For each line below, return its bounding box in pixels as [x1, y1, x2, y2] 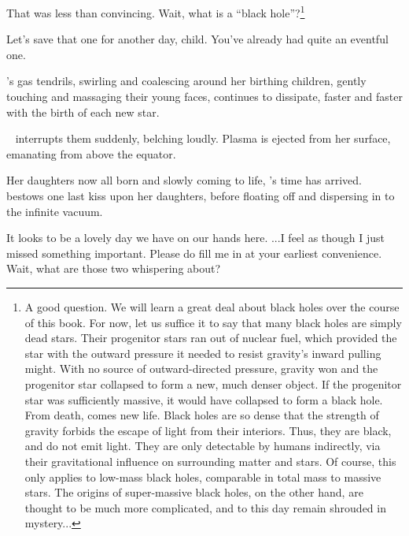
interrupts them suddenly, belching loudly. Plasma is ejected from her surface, [15, 130, 391, 147]
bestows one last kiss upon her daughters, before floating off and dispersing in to [6, 188, 395, 203]
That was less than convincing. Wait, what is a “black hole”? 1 [6, 2, 305, 20]
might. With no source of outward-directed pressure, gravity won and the [24, 360, 378, 377]
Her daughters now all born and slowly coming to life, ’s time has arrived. [6, 172, 363, 188]
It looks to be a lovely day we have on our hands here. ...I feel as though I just [6, 229, 385, 246]
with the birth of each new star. [6, 103, 160, 120]
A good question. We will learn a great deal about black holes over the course [24, 298, 400, 315]
